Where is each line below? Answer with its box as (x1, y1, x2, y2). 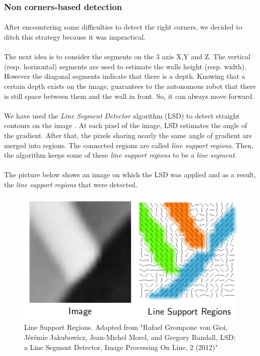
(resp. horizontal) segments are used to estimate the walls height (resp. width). (4, 61, 246, 71)
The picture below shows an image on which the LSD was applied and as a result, (4, 169, 256, 180)
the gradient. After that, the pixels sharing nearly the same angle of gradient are (4, 130, 252, 140)
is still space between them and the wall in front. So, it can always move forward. (4, 90, 254, 101)
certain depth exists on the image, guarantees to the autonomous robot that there (4, 81, 256, 91)
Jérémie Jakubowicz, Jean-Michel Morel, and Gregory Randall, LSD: (24, 331, 236, 342)
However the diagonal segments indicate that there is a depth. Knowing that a (4, 71, 245, 81)
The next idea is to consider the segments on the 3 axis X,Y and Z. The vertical (4, 51, 250, 62)
